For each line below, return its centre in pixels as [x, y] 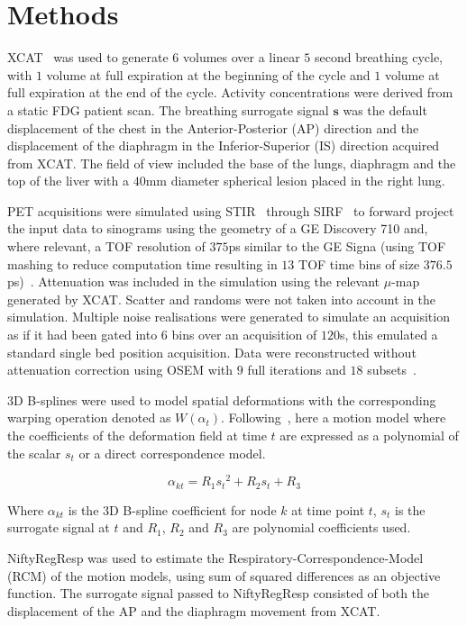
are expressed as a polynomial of [369, 435]
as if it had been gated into [82, 335]
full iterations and [297, 370]
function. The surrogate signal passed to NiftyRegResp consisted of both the [219, 593]
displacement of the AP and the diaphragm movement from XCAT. [194, 610]
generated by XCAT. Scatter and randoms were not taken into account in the [222, 299]
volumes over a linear [241, 57]
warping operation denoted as [89, 417]
